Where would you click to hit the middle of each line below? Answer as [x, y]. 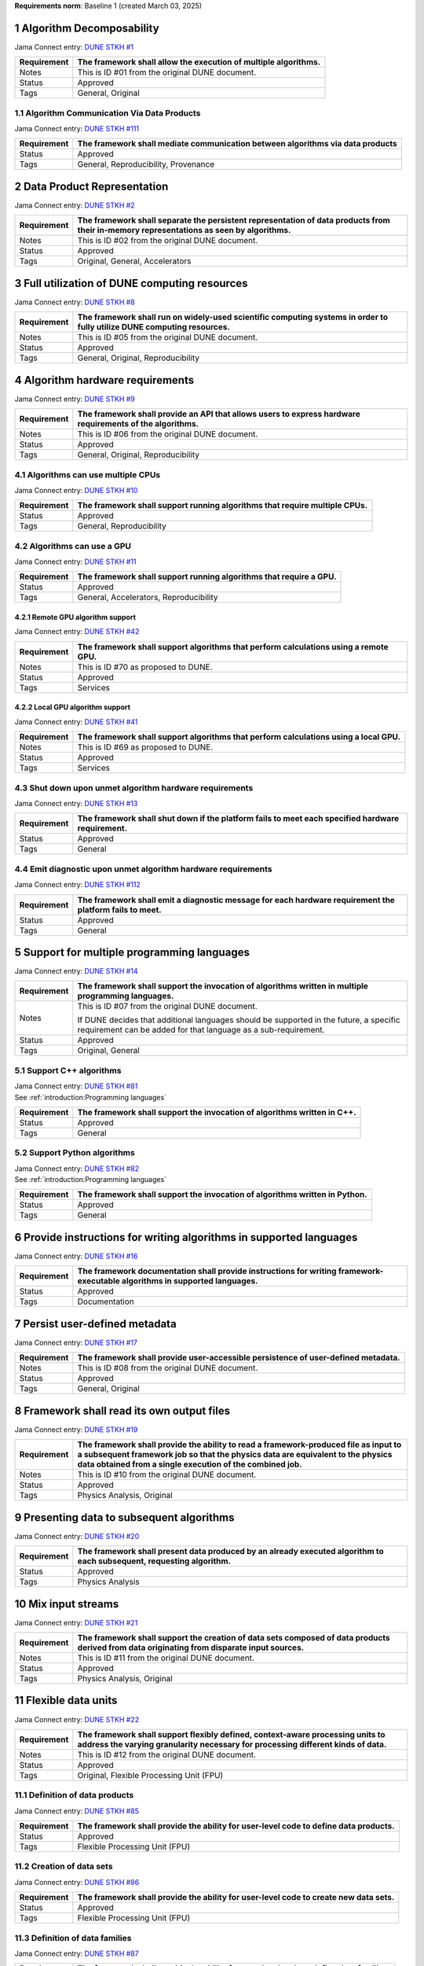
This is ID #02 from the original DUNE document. [168, 241]
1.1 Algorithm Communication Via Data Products [108, 112]
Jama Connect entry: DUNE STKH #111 [77, 129]
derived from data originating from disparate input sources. [191, 1648]
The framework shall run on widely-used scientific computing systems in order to [233, 317]
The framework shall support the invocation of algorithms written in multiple [223, 986]
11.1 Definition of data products [74, 1795]
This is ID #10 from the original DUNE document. [167, 1474]
